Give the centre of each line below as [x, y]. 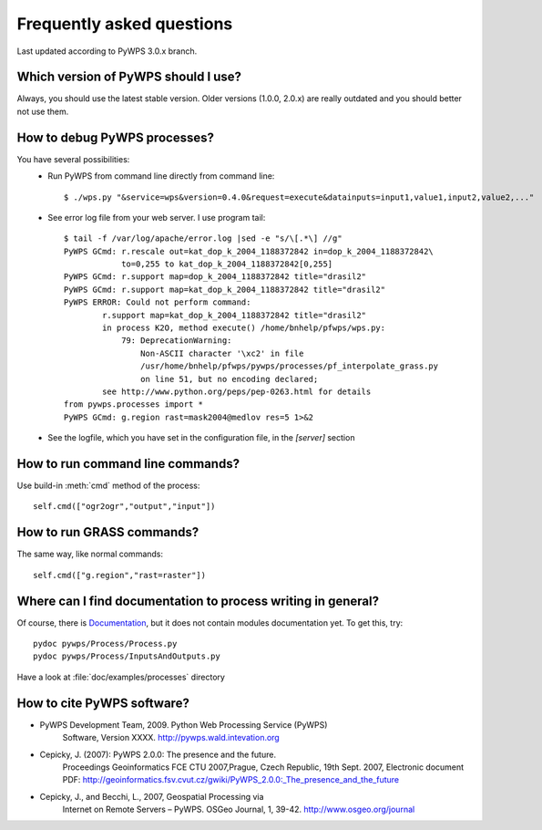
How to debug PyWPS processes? [115, 137]
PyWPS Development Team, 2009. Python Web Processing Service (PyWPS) [184, 724]
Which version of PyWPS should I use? [129, 77]
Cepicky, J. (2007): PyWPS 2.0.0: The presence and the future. [158, 754]
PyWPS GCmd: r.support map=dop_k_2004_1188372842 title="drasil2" [215, 277]
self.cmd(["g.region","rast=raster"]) [120, 575]
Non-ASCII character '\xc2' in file [222, 353]
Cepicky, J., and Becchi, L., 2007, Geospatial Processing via [152, 796]
